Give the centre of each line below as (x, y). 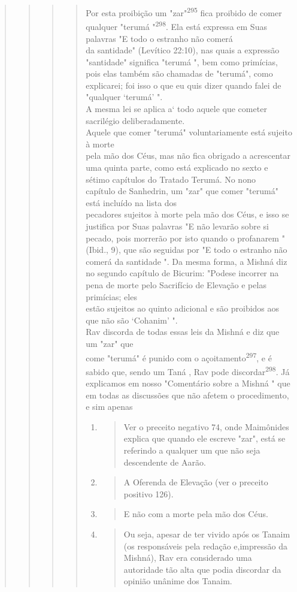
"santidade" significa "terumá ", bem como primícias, (182, 61)
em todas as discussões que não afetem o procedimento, (187, 395)
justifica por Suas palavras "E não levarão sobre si (178, 226)
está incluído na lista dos (131, 202)
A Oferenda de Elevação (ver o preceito (196, 482)
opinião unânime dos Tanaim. (178, 581)
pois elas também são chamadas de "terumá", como (179, 73)
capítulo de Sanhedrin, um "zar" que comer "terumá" (182, 191)
